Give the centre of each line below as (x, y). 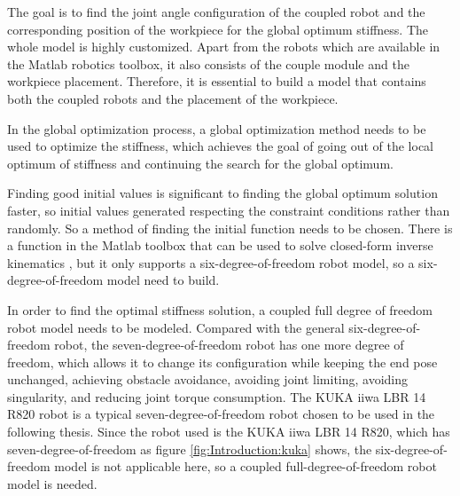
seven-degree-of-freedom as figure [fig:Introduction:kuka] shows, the (190, 449)
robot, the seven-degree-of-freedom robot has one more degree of (229, 345)
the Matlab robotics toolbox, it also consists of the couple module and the (208, 63)
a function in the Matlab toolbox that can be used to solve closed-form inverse (220, 245)
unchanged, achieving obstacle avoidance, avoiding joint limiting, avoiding (208, 379)
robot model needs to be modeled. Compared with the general (176, 327)
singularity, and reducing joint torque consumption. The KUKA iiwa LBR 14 (217, 396)
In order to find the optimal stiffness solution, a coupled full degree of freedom (220, 309)
